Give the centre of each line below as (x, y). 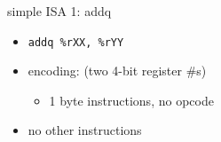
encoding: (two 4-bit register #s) (117, 71)
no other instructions (85, 130)
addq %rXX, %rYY (76, 42)
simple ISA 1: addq (59, 11)
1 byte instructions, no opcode (131, 100)
